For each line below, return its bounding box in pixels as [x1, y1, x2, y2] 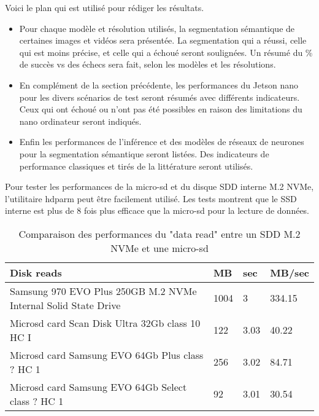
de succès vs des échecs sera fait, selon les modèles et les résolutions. [19, 58, 276, 71]
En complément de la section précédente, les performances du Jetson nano [19, 78, 299, 91]
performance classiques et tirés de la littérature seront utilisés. [19, 159, 253, 172]
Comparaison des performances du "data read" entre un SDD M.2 [18, 226, 301, 241]
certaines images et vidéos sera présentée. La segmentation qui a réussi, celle [19, 34, 307, 47]
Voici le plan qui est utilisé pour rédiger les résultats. [5, 1, 204, 14]
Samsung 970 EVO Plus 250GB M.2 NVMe [10, 283, 197, 298]
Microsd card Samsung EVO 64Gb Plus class [10, 347, 204, 362]
